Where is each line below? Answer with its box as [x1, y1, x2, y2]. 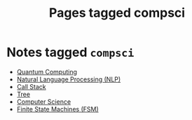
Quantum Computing [16, 67, 78, 76]
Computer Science [16, 97, 71, 106]
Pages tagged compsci [48, 5, 186, 21]
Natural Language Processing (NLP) [16, 75, 121, 84]
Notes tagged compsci [6, 44, 135, 60]
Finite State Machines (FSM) [16, 105, 99, 113]
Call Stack [16, 82, 46, 91]
